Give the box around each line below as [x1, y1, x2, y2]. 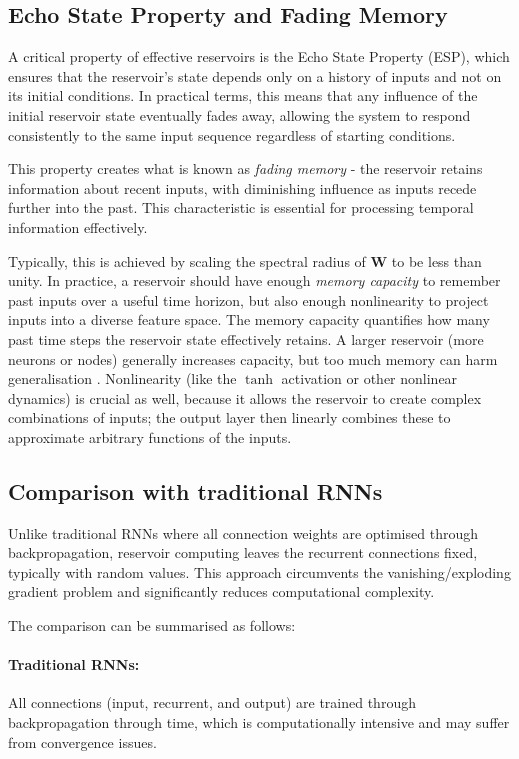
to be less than [391, 250, 482, 271]
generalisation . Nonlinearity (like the [8, 368, 237, 389]
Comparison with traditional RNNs [8, 475, 383, 506]
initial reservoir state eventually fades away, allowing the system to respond [8, 104, 471, 125]
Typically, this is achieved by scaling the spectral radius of [8, 250, 366, 271]
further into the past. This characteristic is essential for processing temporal [8, 197, 474, 218]
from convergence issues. [8, 731, 157, 752]
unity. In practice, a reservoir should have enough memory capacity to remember [8, 270, 501, 291]
